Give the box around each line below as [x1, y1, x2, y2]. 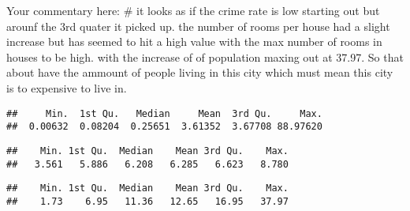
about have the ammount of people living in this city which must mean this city [6, 64, 393, 81]
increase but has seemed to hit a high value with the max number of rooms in [6, 33, 382, 50]
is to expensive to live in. [6, 79, 127, 96]
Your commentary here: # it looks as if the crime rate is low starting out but [6, 2, 380, 18]
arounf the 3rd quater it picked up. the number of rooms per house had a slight [6, 17, 390, 34]
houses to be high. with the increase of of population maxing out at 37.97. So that [6, 48, 404, 65]
